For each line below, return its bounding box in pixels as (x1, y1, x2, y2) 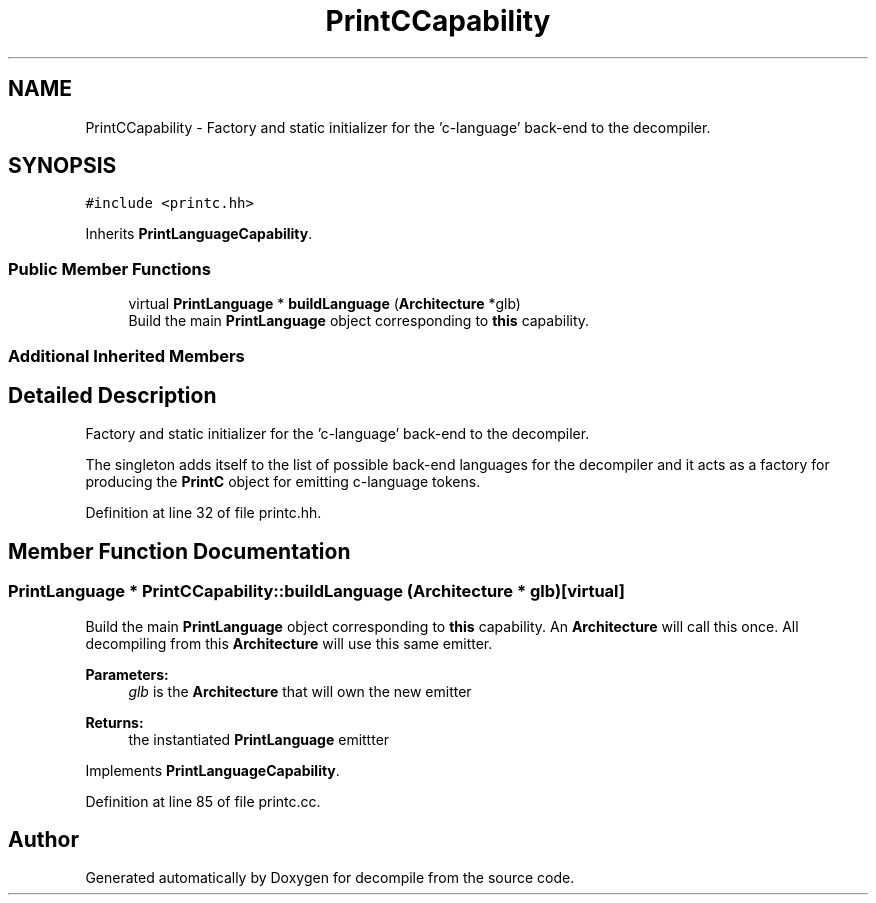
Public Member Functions (8, 258, 211, 279)
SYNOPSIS (8, 153, 117, 179)
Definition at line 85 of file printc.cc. (85, 792, 321, 810)
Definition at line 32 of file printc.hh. (85, 504, 322, 522)
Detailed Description (8, 382, 217, 408)
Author (8, 827, 79, 853)
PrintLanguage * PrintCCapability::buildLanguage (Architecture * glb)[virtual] (8, 581, 626, 602)
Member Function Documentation (8, 538, 351, 564)
